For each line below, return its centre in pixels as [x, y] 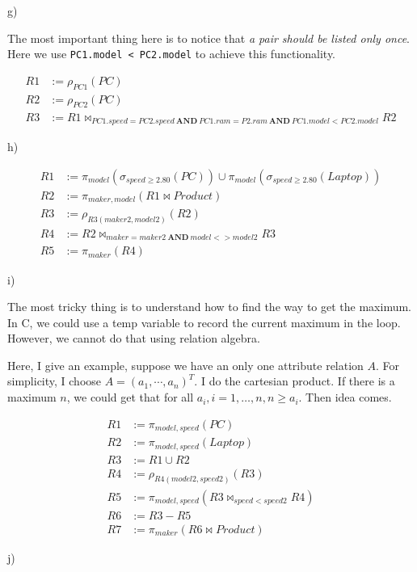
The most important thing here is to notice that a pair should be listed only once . [209, 38]
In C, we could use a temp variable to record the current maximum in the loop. [204, 322]
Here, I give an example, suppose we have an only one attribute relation [185, 365]
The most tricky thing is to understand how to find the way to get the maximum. [210, 307]
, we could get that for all [130, 397]
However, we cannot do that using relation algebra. [134, 338]
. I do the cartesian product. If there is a [295, 381]
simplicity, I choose [55, 381]
